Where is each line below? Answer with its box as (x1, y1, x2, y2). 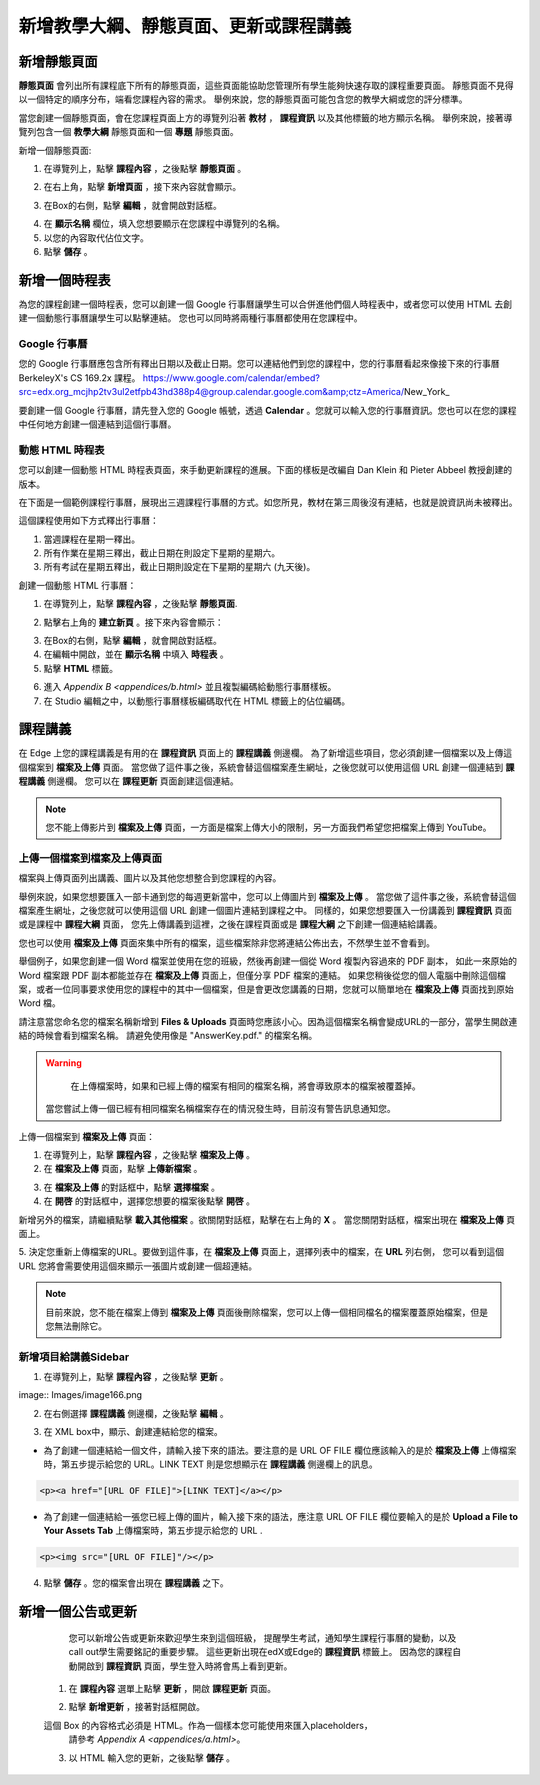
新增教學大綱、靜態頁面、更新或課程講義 (18, 15, 352, 37)
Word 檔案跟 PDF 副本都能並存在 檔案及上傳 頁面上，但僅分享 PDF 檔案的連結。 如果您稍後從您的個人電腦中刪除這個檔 (18, 969, 507, 981)
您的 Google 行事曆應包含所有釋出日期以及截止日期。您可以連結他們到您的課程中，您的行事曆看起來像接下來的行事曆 (18, 358, 500, 370)
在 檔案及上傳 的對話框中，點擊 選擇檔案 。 (43, 1181, 220, 1193)
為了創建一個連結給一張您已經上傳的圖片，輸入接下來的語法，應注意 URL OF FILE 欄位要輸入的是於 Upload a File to (43, 1511, 519, 1523)
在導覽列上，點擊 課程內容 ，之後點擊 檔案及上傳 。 (43, 1149, 255, 1161)
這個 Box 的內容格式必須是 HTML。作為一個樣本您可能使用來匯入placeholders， (43, 1719, 374, 1731)
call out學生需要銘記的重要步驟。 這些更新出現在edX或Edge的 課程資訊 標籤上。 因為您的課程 (68, 1646, 453, 1658)
